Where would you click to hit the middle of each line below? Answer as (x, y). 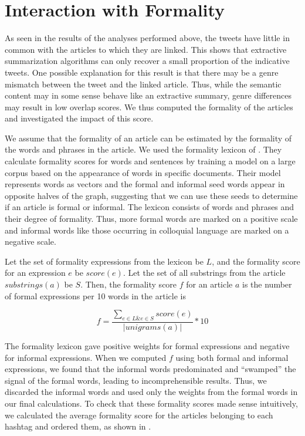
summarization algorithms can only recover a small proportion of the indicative (147, 61)
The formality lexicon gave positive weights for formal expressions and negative (147, 346)
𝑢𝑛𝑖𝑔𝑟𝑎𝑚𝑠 (143, 328)
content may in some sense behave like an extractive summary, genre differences (148, 95)
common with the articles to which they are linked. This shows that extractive (146, 49)
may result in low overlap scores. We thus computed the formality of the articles (149, 107)
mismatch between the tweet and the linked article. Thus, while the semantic (143, 84)
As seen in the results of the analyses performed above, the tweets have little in (147, 38)
